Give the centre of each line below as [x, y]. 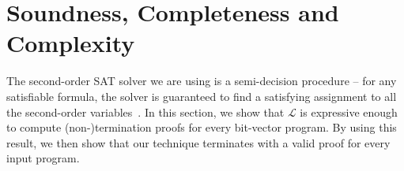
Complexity [71, 43]
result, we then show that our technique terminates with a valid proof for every [198, 142]
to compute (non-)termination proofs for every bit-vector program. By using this [202, 127]
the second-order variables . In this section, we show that [145, 112]
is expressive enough [349, 112]
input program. [43, 158]
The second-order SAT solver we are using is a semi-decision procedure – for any [202, 81]
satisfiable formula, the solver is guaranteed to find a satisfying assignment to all [202, 96]
